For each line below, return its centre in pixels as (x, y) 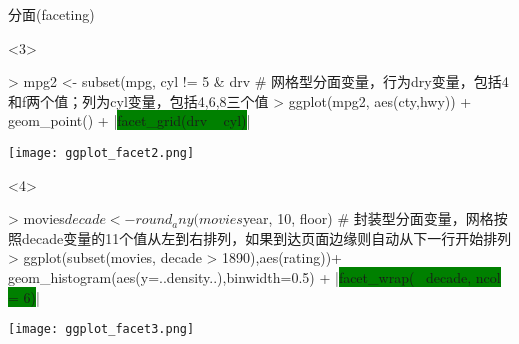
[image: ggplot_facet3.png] (101, 329)
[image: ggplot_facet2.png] (101, 152)
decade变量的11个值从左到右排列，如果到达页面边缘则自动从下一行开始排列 (266, 237)
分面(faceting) (51, 14)
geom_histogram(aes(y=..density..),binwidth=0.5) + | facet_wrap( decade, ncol (254, 277)
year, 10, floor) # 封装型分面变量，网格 (368, 218)
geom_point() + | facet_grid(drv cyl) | (129, 120)
